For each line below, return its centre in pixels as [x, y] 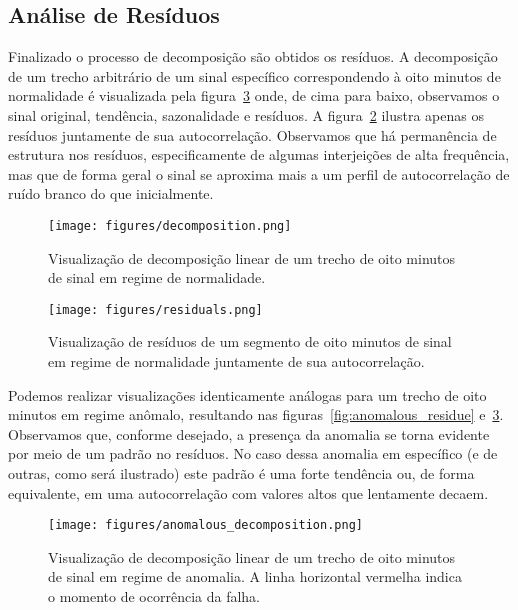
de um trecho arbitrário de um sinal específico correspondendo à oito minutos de [254, 75]
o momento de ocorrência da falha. [154, 596]
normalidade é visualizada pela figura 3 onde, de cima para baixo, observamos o [254, 95]
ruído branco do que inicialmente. [111, 193]
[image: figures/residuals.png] [155, 309]
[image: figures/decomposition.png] [170, 225]
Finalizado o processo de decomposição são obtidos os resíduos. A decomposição [253, 56]
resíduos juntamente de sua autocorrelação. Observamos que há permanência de [252, 134]
